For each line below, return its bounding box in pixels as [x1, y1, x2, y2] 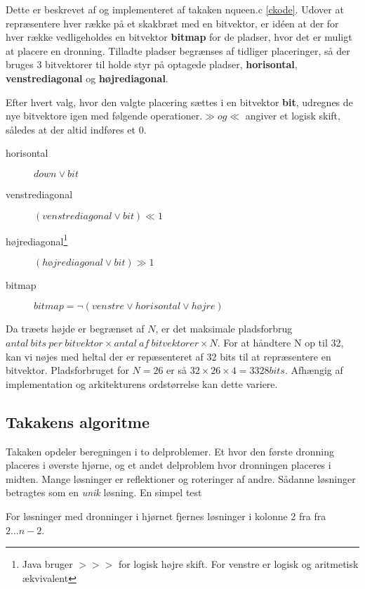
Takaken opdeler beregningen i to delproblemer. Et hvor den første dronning [6, 444, 335, 458]
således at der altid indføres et [6, 122, 136, 136]
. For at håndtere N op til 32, [217, 335, 344, 349]
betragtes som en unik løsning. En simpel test [6, 485, 202, 500]
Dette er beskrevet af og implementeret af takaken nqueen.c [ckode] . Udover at [6, 2, 344, 16]
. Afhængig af [284, 363, 343, 377]
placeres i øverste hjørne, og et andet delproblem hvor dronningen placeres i [6, 458, 331, 472]
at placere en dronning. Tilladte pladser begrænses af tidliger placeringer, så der [6, 43, 350, 58]
